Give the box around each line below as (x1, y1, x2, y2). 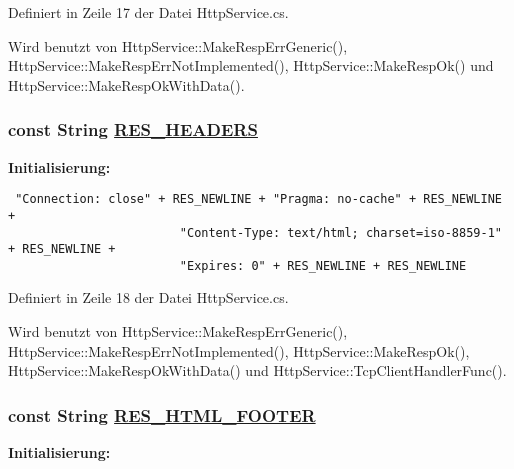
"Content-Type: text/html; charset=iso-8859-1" (179, 225, 502, 240)
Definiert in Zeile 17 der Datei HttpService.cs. (8, 2, 289, 22)
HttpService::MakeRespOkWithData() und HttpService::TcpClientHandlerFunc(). (8, 360, 507, 381)
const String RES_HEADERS (8, 117, 258, 142)
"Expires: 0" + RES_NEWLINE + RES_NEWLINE (179, 258, 467, 273)
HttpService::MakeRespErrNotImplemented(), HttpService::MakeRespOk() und (8, 55, 494, 76)
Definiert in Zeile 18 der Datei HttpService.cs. (8, 287, 289, 308)
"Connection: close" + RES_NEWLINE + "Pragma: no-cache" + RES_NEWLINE (15, 192, 502, 207)
